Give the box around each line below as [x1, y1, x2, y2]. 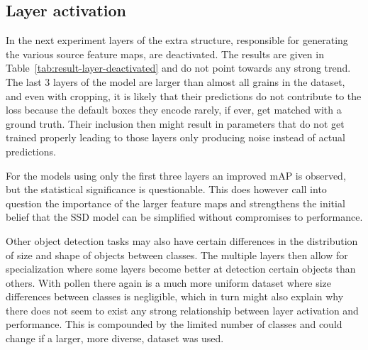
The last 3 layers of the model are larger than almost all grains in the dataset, [6, 74, 345, 89]
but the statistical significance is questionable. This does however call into [6, 182, 327, 197]
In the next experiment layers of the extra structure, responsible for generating [6, 33, 348, 48]
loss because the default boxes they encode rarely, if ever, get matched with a [6, 102, 342, 117]
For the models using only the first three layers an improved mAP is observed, [6, 168, 346, 182]
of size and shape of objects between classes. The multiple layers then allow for [6, 247, 348, 262]
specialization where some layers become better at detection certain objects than [6, 261, 356, 276]
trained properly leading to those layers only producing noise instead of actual [6, 130, 345, 145]
